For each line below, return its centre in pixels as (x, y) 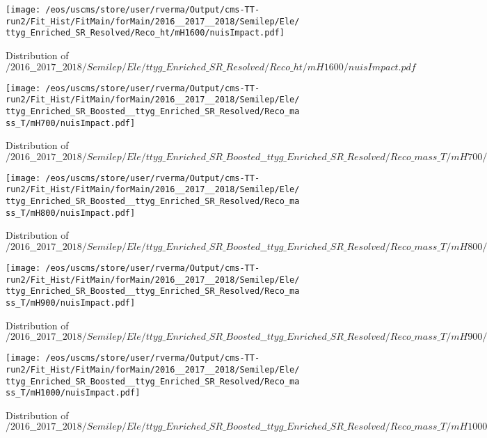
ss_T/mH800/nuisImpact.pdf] (71, 213)
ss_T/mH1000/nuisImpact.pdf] (73, 393)
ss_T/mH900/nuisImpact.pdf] (71, 303)
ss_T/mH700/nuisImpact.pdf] (71, 123)
